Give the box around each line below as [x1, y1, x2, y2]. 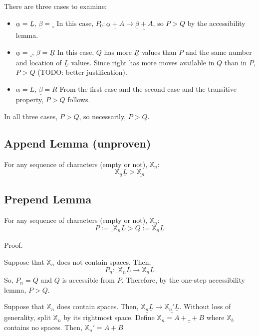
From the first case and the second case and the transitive [59, 84, 237, 94]
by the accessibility [187, 17, 246, 28]
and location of [15, 57, 62, 67]
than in [224, 57, 247, 67]
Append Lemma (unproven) [4, 135, 151, 151]
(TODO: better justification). [37, 67, 127, 77]
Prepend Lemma [4, 191, 92, 207]
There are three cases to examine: [4, 1, 107, 11]
